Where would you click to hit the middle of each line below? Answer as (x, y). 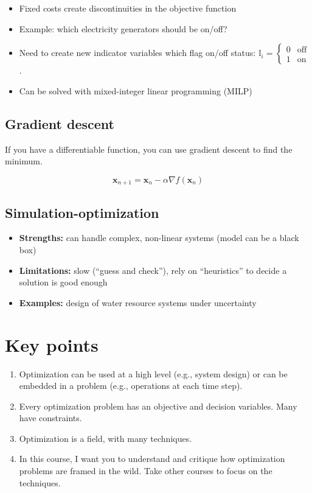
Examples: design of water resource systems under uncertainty (138, 302)
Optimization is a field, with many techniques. (106, 438)
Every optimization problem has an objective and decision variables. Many (158, 406)
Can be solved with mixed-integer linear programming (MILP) (136, 90)
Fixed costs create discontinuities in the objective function (128, 8)
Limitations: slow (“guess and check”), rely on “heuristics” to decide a (153, 270)
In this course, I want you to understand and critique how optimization (152, 459)
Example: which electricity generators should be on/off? (123, 28)
